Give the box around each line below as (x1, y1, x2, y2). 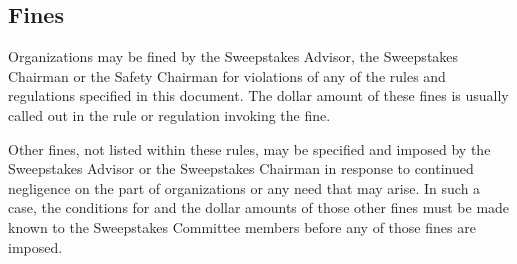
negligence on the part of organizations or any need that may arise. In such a (8, 177, 481, 198)
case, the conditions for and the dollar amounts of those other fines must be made (8, 197, 510, 218)
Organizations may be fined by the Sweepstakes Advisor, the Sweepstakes (8, 46, 459, 67)
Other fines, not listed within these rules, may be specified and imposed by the (8, 138, 491, 159)
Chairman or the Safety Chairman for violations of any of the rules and (8, 65, 446, 86)
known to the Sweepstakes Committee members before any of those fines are (8, 216, 476, 237)
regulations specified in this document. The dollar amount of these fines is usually (8, 85, 509, 106)
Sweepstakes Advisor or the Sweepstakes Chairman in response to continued (8, 158, 474, 179)
